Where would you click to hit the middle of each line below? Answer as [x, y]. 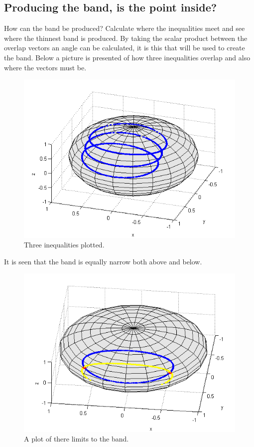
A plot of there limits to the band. [76, 439]
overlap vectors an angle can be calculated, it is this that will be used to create [125, 48]
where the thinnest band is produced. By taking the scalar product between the [126, 38]
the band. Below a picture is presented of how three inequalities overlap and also [127, 57]
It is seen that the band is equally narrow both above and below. [103, 261]
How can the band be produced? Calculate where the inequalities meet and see [125, 28]
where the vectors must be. [45, 67]
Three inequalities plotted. [64, 245]
